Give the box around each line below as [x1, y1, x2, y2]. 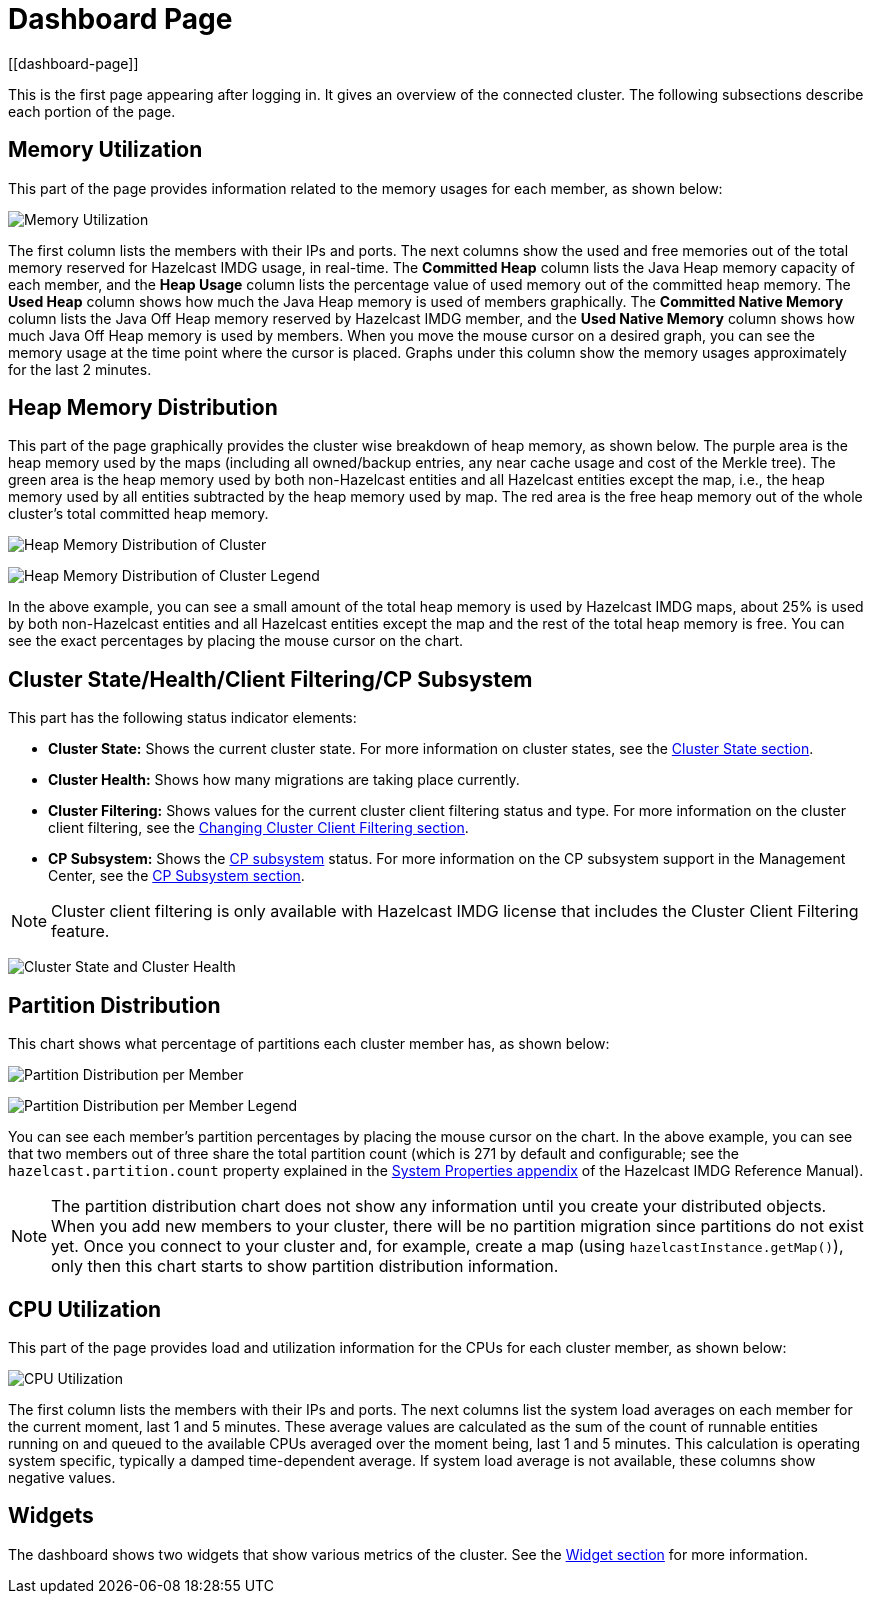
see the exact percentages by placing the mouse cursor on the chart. [8, 632, 464, 650]
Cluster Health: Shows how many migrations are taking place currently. [48, 771, 520, 789]
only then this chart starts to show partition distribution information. [51, 1256, 559, 1277]
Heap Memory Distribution [8, 395, 278, 421]
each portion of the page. [8, 102, 176, 120]
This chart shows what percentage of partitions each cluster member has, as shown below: [8, 1035, 610, 1053]
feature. [51, 921, 110, 942]
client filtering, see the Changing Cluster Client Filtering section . [48, 819, 469, 837]
